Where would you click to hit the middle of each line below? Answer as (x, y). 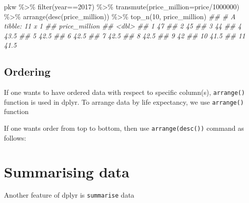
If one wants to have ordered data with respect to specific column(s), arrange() (124, 92)
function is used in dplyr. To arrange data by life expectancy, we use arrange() (124, 101)
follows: (15, 137)
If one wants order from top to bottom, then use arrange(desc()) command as (124, 128)
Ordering (27, 72)
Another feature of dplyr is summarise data (69, 195)
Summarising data (67, 171)
